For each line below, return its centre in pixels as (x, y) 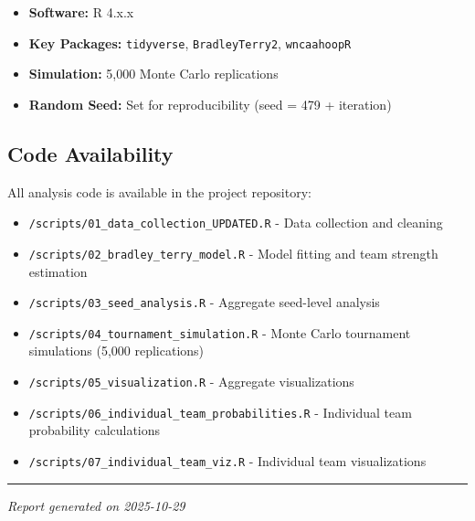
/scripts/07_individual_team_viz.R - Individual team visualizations (227, 460)
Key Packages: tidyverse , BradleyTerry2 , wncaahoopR (190, 43)
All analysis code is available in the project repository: (159, 191)
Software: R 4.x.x (81, 12)
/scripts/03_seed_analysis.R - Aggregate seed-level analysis (204, 302)
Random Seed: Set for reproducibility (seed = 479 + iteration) (210, 104)
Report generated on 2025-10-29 (96, 505)
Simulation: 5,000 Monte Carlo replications (153, 74)
